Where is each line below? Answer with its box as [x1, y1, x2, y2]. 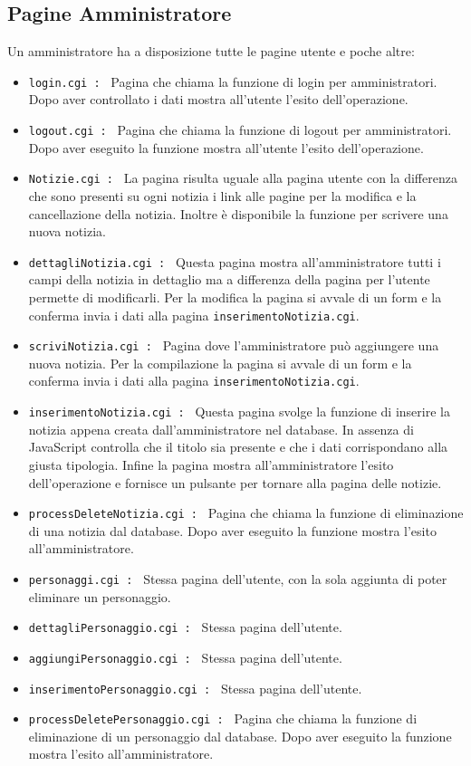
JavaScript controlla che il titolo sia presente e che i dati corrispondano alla [28, 437, 448, 456]
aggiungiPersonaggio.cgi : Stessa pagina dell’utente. [28, 647, 342, 666]
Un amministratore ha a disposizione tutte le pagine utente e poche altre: [7, 42, 415, 61]
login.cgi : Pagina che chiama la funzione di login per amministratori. [28, 72, 437, 91]
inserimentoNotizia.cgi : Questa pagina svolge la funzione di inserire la [28, 402, 450, 421]
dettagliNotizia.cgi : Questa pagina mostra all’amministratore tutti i [28, 252, 441, 271]
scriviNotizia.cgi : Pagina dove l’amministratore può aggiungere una [28, 336, 439, 355]
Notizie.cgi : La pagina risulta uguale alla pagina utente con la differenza [28, 168, 457, 187]
